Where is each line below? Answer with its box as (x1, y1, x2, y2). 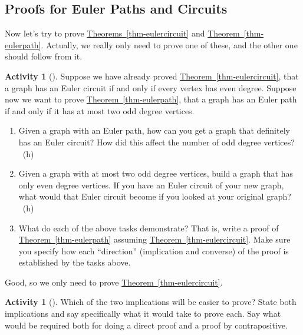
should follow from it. (5, 50, 83, 62)
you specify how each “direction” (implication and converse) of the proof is (18, 244, 289, 257)
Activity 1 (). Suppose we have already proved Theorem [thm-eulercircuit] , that (5, 69, 299, 82)
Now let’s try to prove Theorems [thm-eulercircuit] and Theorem (5, 27, 240, 39)
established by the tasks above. (18, 256, 131, 268)
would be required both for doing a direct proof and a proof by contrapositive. (5, 319, 288, 331)
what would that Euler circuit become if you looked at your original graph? (18, 190, 291, 203)
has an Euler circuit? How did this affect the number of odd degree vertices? (18, 135, 295, 148)
